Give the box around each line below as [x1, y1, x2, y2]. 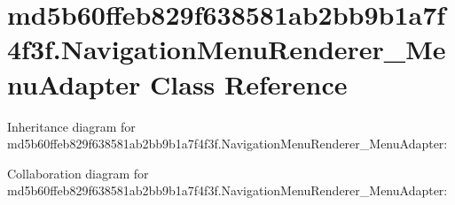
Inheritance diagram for [7, 117, 136, 135]
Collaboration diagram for [7, 163, 149, 182]
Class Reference [150, 65, 348, 102]
